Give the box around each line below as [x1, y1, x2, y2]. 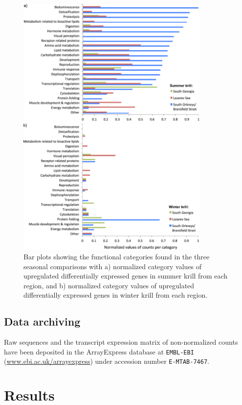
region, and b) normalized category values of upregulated [23, 280, 195, 290]
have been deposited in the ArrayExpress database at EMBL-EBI [4, 346, 194, 356]
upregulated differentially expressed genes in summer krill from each [23, 271, 228, 281]
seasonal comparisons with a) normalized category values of [23, 261, 202, 271]
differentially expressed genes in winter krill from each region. [23, 290, 208, 300]
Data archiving [4, 314, 81, 329]
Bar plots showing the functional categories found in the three [23, 252, 210, 261]
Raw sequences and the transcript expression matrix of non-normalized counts [4, 337, 238, 347]
